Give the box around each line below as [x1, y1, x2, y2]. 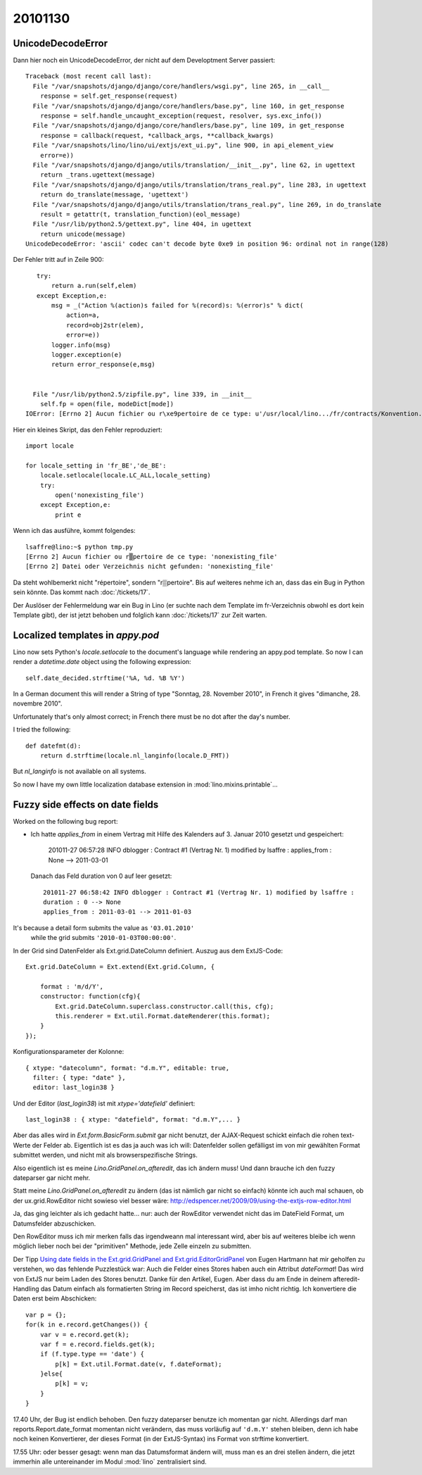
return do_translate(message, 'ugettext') [39, 191, 189, 199]
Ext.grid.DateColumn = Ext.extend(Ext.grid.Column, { [25, 963, 215, 971]
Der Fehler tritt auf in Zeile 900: [13, 256, 104, 264]
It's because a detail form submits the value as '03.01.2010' [13, 923, 195, 932]
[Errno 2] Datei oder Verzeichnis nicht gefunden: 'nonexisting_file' [25, 563, 274, 570]
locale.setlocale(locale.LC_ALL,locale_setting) [39, 472, 211, 479]
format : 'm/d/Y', [39, 982, 104, 991]
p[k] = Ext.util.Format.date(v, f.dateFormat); [55, 1360, 222, 1368]
